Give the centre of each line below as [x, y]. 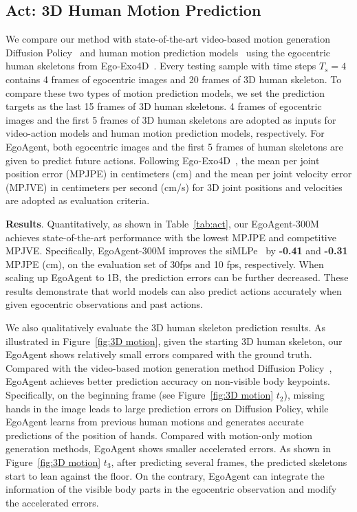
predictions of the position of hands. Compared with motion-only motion [159, 435]
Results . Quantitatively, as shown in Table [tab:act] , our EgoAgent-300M [162, 223]
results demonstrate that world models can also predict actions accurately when [174, 290]
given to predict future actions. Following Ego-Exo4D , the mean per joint [163, 160]
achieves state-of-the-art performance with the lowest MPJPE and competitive [171, 237]
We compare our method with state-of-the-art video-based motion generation [168, 39]
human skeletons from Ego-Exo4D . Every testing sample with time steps [161, 66]
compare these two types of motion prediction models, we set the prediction [165, 92]
